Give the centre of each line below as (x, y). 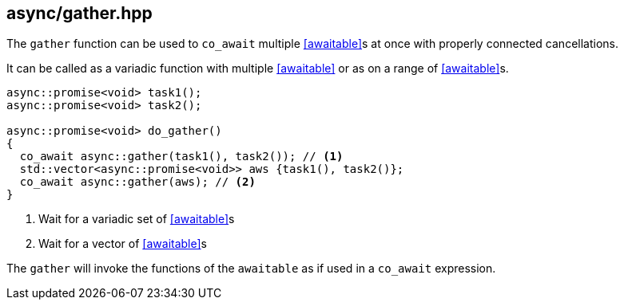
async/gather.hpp (79, 13)
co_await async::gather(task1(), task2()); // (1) (181, 157)
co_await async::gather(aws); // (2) (137, 182)
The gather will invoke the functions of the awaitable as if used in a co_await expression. (251, 269)
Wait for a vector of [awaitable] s (123, 244)
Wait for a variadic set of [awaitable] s (137, 219)
